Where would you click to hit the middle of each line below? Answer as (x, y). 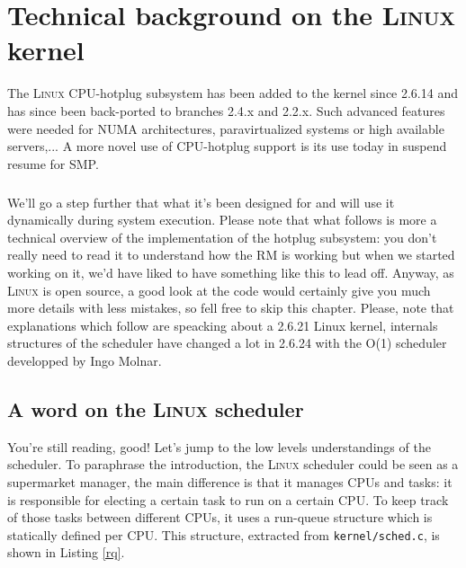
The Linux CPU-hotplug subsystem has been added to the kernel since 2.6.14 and (233, 93)
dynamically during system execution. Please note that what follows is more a (222, 220)
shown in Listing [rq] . (66, 552)
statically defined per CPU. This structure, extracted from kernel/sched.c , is (224, 534)
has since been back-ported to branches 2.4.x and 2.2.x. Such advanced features (226, 110)
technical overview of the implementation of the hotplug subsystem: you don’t (222, 237)
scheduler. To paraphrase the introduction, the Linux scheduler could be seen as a (233, 464)
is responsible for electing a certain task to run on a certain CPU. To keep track (228, 499)
